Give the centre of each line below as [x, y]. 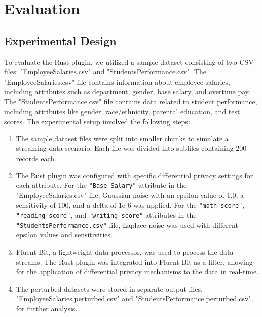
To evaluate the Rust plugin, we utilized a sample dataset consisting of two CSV [129, 62]
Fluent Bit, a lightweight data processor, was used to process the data [125, 251]
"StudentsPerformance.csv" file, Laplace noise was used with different [127, 225]
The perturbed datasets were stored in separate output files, [109, 288]
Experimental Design [60, 40]
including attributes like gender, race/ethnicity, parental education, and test [122, 111]
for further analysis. [47, 308]
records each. [36, 158]
